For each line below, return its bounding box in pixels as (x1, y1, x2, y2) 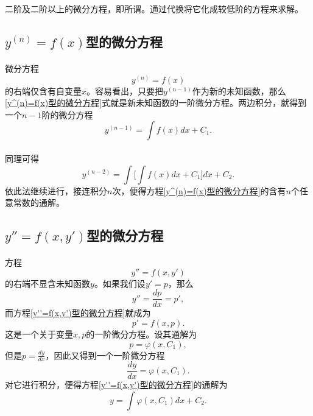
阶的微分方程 (41, 108, 93, 121)
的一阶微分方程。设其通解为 (86, 327, 197, 340)
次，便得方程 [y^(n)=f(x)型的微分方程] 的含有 (112, 184, 286, 197)
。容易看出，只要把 (86, 84, 164, 97)
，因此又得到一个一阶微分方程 (45, 348, 165, 361)
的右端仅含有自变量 (5, 84, 82, 97)
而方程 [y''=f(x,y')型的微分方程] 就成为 (5, 306, 151, 319)
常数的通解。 (13, 196, 65, 209)
